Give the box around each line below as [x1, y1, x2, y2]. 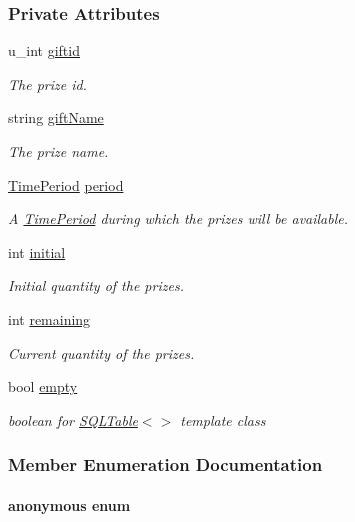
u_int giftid [8, 40, 80, 61]
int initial [8, 241, 66, 262]
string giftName [8, 107, 104, 128]
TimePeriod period [8, 174, 124, 195]
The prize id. [8, 73, 87, 94]
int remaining [8, 308, 91, 329]
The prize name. [8, 141, 109, 161]
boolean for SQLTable [8, 409, 138, 430]
